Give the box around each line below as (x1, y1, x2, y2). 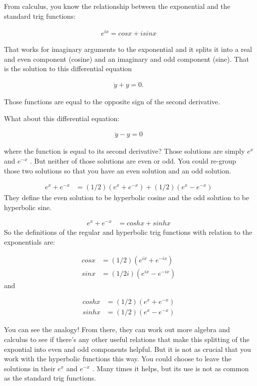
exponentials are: (4, 237, 55, 247)
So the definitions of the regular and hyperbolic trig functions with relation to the (4, 227, 253, 237)
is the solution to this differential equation (4, 63, 132, 74)
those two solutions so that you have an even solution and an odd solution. (4, 165, 231, 175)
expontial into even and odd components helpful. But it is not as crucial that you (4, 343, 251, 354)
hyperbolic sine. (4, 202, 51, 212)
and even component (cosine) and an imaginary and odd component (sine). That (4, 53, 249, 64)
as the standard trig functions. (4, 373, 96, 383)
